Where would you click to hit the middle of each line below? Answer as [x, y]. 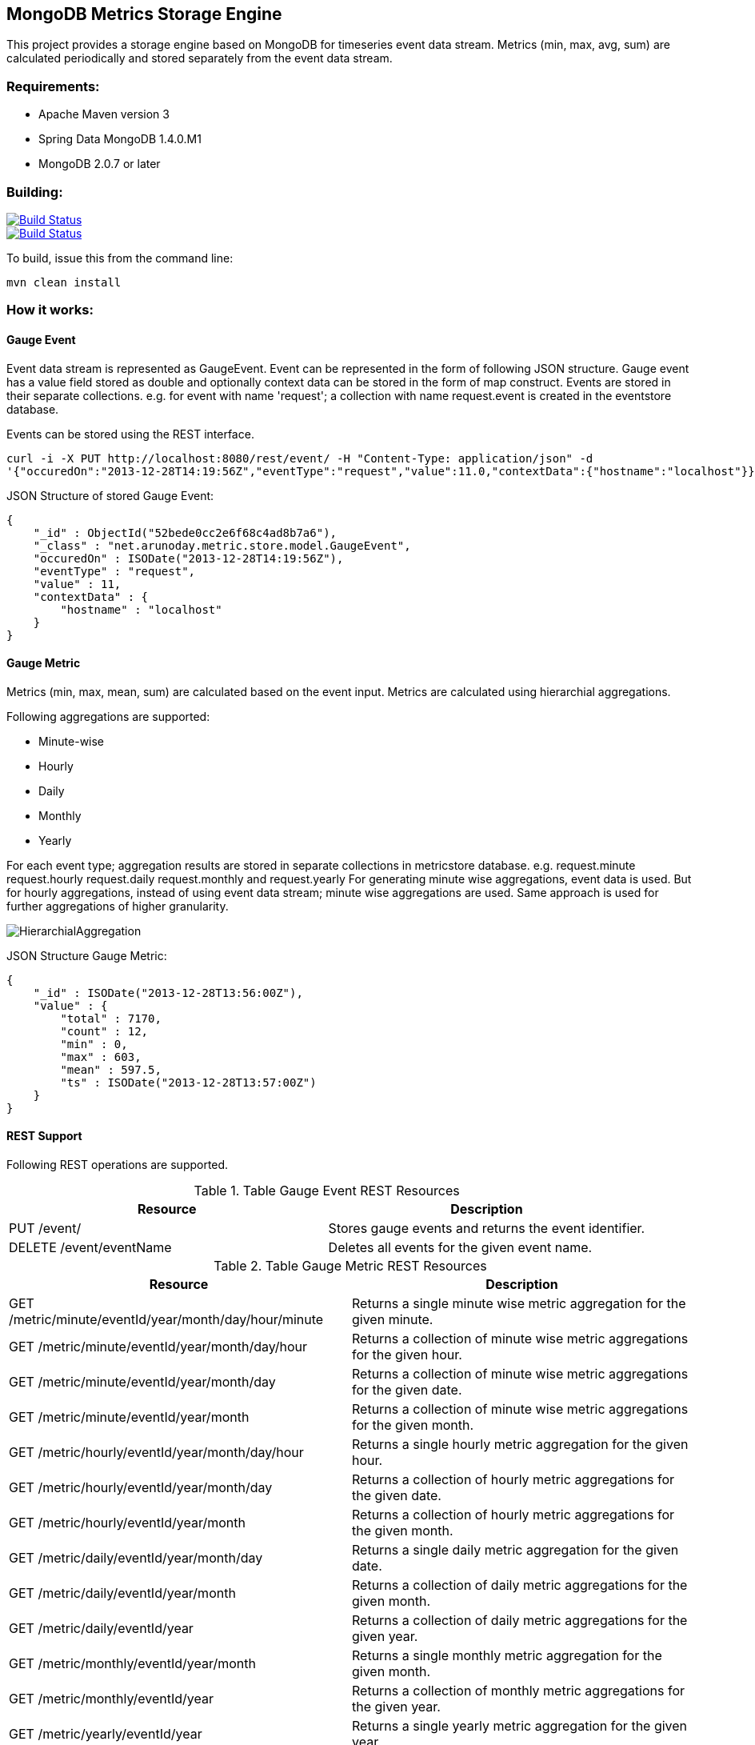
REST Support [44, 1136]
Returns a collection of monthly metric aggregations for [519, 1690]
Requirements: [53, 86]
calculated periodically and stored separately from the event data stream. [200, 58]
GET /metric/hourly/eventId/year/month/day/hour [156, 1452]
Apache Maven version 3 [104, 114]
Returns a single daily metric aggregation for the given [515, 1549]
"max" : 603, [101, 1057]
